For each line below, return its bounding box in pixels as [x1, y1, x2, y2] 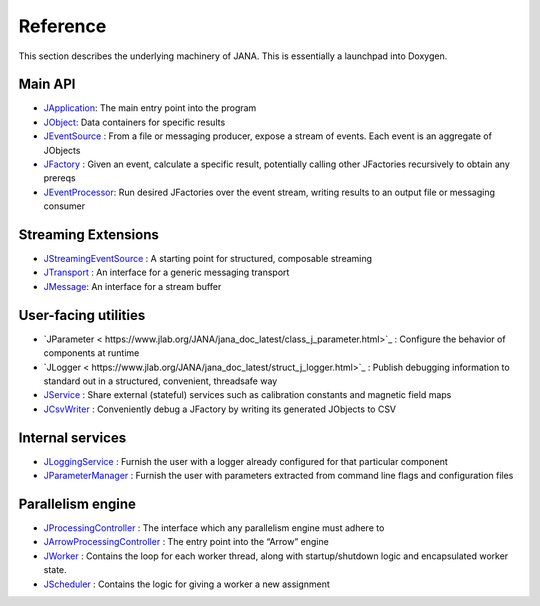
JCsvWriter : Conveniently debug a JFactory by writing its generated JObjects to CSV [43, 403, 397, 415]
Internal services [18, 429, 127, 446]
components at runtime [43, 347, 140, 359]
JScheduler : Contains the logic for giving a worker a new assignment [43, 578, 330, 590]
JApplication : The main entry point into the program [43, 102, 257, 114]
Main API [18, 76, 76, 93]
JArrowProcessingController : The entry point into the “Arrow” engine [43, 536, 329, 548]
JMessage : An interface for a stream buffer [43, 280, 222, 292]
